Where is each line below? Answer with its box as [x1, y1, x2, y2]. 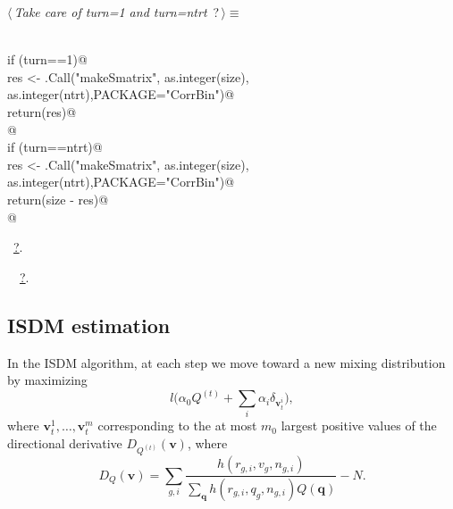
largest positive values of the [281, 416, 437, 435]
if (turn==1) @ [7, 50, 88, 69]
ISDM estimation [7, 311, 171, 338]
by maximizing [7, 371, 88, 389]
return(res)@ [7, 102, 77, 121]
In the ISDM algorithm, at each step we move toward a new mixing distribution [7, 353, 446, 371]
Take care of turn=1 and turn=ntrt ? [13, 3, 220, 21]
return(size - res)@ [7, 189, 109, 208]
